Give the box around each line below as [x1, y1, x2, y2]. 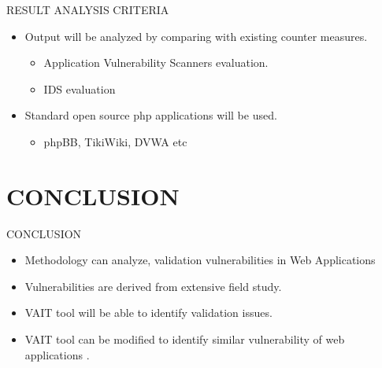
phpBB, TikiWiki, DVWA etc [43, 133, 187, 149]
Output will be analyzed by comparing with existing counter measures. [24, 28, 368, 44]
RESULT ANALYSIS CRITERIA [6, 2, 169, 17]
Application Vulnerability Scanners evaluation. [43, 54, 269, 71]
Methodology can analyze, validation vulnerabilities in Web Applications [24, 252, 376, 268]
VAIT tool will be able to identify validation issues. [24, 304, 273, 321]
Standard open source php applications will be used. [24, 107, 277, 123]
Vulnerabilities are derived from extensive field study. [24, 278, 282, 294]
